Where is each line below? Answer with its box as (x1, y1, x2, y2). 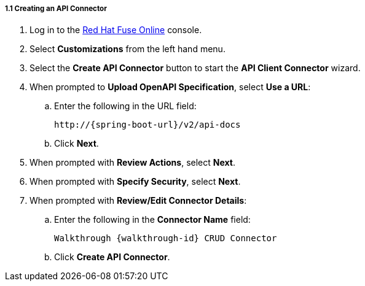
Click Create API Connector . (54, 252, 170, 263)
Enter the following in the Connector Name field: (54, 214, 251, 225)
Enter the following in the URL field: (54, 101, 197, 112)
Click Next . (54, 138, 99, 149)
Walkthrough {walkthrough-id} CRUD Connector (54, 233, 277, 244)
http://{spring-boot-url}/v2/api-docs (54, 120, 241, 130)
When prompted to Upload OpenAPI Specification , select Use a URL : (29, 82, 311, 93)
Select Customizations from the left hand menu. (29, 44, 226, 55)
